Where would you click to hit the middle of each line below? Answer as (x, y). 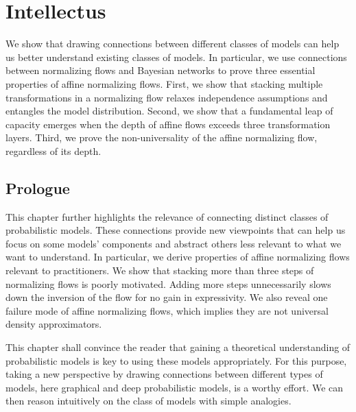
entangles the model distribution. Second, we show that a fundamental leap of (169, 111)
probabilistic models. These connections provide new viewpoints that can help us (176, 230)
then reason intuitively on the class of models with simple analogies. (149, 401)
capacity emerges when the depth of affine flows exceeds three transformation (168, 124)
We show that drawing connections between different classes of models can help (173, 44)
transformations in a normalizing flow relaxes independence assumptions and (167, 97)
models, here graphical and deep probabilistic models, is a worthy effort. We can (175, 387)
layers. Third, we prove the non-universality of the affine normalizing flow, (162, 137)
